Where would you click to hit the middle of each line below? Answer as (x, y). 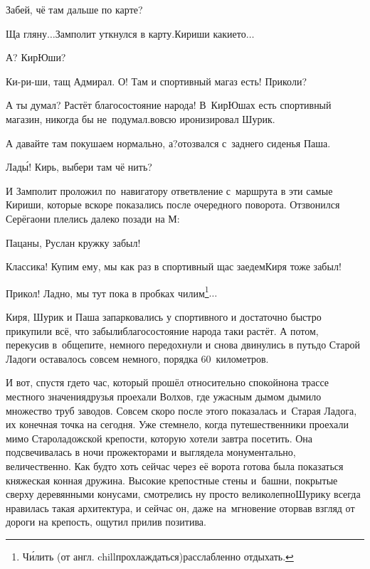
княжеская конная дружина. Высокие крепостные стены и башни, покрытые (172, 480)
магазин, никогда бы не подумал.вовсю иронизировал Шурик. (141, 118)
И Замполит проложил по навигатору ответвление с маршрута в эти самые (169, 190)
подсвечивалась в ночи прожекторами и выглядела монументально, (151, 452)
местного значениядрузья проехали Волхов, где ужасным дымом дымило (164, 396)
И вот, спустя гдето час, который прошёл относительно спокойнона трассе (168, 382)
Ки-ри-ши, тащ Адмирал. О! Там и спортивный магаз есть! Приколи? (156, 81)
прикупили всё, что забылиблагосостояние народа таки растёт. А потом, (162, 330)
